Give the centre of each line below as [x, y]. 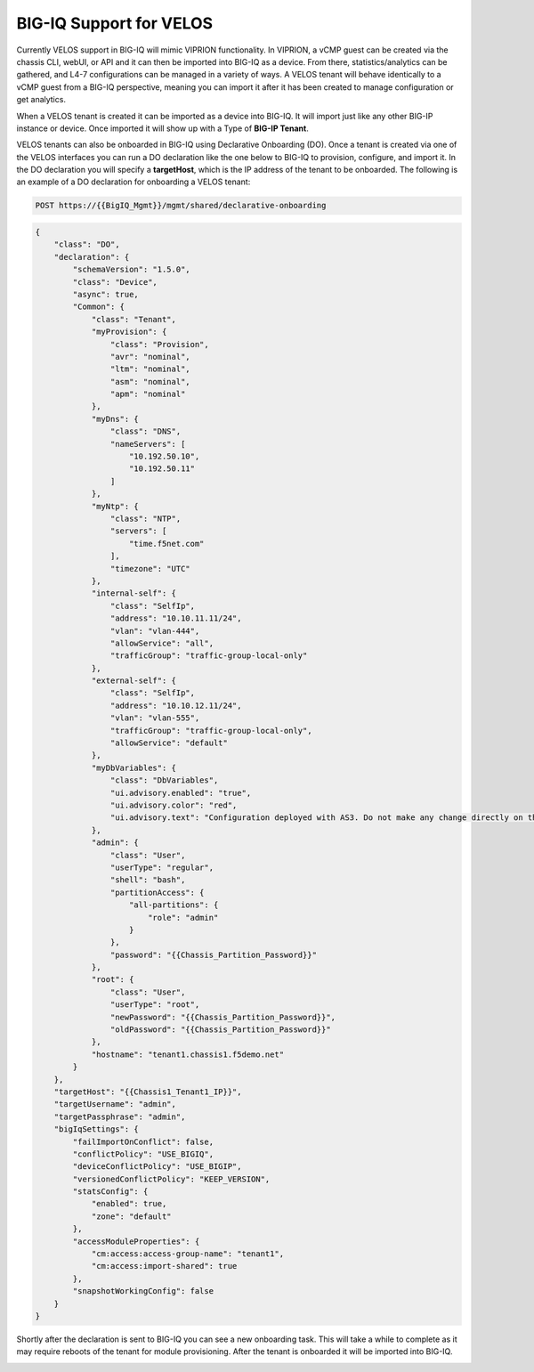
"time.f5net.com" [167, 544]
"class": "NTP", [146, 519]
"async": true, [106, 294]
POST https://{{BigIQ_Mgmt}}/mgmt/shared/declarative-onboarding [181, 206]
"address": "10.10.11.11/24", [176, 618]
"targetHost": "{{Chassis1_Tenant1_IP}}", [148, 1092]
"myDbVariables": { [134, 767]
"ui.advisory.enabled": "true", [181, 793]
